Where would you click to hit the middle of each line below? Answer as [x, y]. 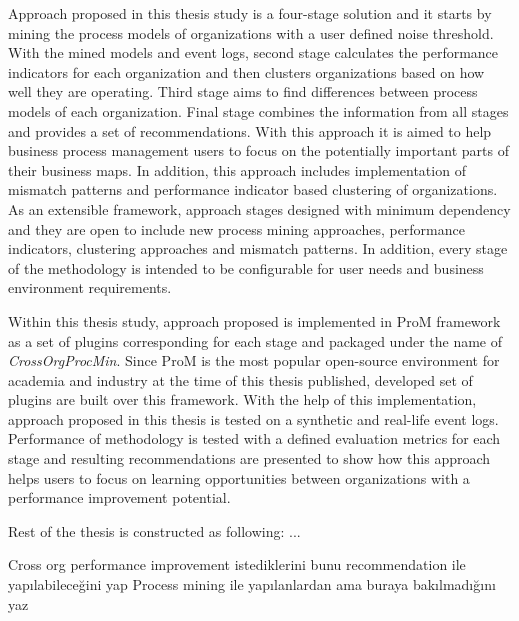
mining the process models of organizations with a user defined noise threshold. [251, 32]
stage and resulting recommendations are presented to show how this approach [249, 458]
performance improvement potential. [119, 497]
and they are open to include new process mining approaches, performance [236, 228]
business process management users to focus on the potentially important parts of [258, 150]
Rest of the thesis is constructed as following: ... [154, 530]
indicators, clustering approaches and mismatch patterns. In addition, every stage [258, 248]
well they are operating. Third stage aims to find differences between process [243, 91]
